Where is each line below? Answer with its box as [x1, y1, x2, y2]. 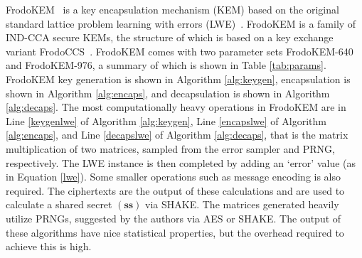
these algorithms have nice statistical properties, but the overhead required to [6, 225, 344, 240]
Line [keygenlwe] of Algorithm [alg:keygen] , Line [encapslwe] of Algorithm [6, 113, 326, 128]
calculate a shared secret [6, 197, 112, 212]
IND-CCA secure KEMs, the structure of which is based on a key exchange [6, 30, 334, 45]
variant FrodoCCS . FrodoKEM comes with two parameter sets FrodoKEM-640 [6, 43, 353, 58]
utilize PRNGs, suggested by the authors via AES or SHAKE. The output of [6, 210, 341, 225]
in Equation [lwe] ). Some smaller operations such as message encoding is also [6, 169, 341, 184]
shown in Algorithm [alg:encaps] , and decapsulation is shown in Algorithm [6, 85, 330, 100]
